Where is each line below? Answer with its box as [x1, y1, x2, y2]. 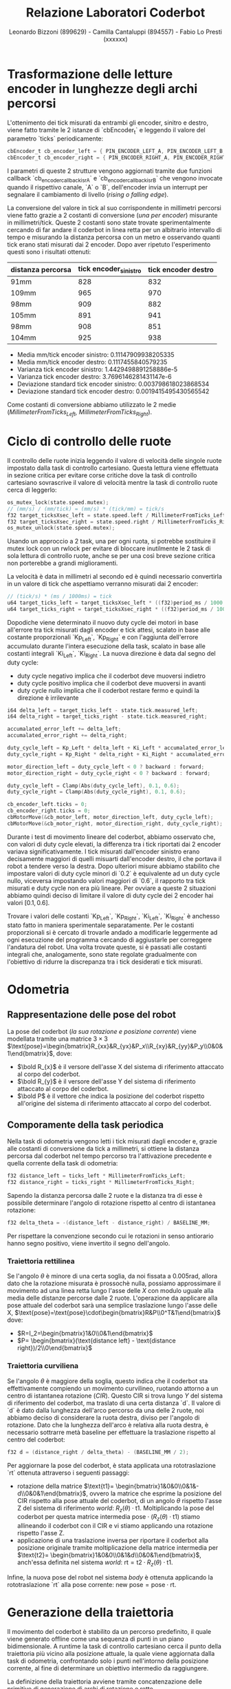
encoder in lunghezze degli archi [7, 81, 198, 96]
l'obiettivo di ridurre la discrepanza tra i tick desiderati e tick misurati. [7, 957, 203, 966]
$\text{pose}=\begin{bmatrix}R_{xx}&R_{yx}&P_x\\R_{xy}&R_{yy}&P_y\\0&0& [7, 1042, 223, 1050]
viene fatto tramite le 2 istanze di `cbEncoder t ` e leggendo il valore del [7, 125, 206, 136]
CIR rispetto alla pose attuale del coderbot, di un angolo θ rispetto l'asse [16, 1496, 222, 1504]
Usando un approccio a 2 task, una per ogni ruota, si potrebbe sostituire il [7, 537, 216, 546]
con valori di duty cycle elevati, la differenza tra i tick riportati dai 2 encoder [7, 840, 221, 848]
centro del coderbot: [7, 1435, 65, 1444]
